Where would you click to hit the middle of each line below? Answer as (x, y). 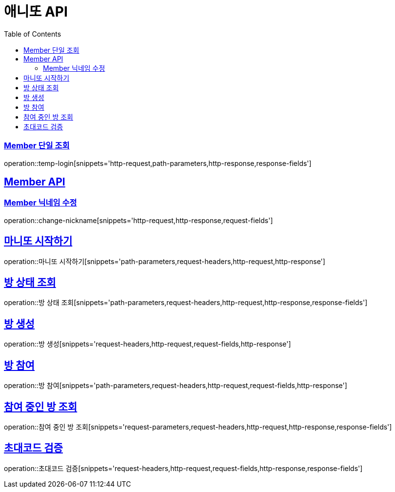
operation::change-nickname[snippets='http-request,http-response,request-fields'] (138, 220)
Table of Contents (33, 34)
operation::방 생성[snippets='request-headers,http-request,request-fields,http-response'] (148, 344)
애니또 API (36, 12)
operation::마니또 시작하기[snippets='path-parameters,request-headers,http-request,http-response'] (165, 261)
